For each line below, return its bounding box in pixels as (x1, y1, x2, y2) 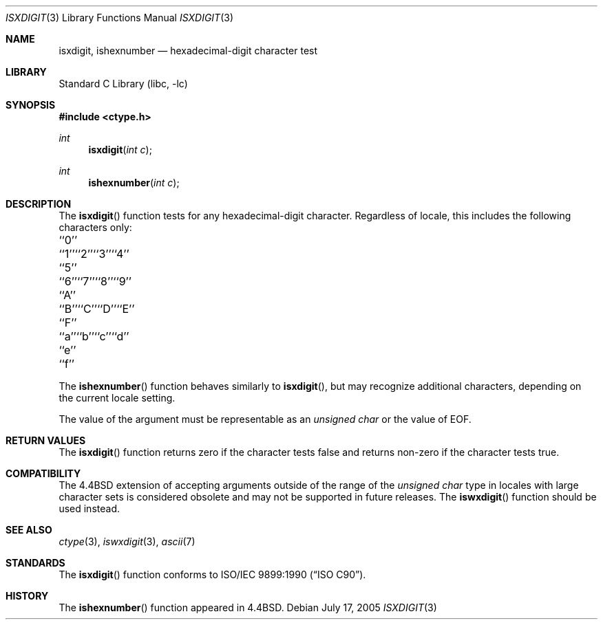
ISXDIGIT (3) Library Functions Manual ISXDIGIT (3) (6, 12, 234, 23)
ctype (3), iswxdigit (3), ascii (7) (59, 536, 195, 547)
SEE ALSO (6, 524, 52, 536)
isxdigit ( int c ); (88, 144, 152, 155)
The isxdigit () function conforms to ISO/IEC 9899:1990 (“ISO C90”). (59, 569, 366, 580)
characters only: (59, 221, 132, 233)
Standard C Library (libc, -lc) (59, 78, 188, 89)
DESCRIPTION (6, 198, 72, 210)
